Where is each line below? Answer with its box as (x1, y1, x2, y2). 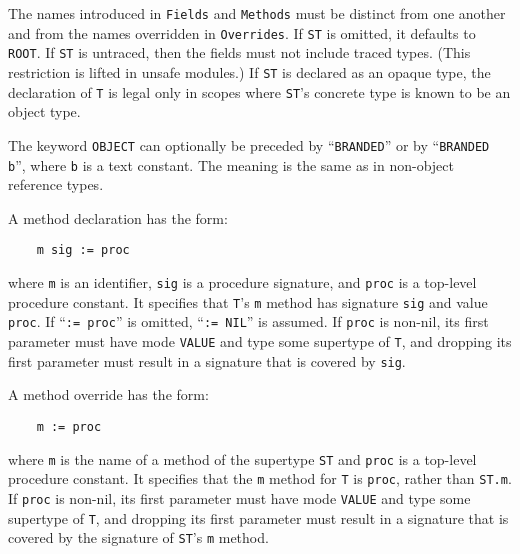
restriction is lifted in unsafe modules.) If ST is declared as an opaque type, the (8, 61, 491, 82)
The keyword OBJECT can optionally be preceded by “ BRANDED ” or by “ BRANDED (8, 134, 490, 155)
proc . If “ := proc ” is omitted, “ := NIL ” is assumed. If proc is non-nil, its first (8, 311, 489, 332)
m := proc (36, 419, 102, 434)
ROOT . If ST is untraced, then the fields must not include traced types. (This (8, 42, 471, 63)
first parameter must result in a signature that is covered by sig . (8, 350, 406, 371)
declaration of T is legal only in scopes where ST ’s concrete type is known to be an (8, 81, 511, 102)
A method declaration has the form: (8, 207, 228, 228)
